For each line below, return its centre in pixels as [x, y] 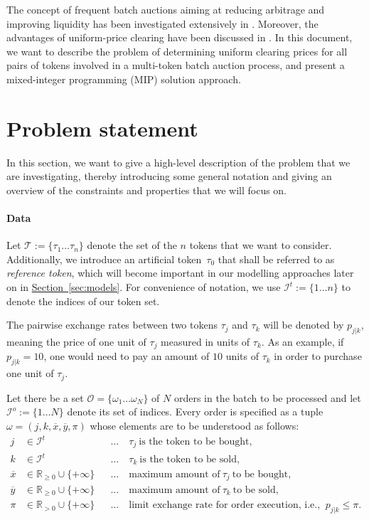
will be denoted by [304, 325]
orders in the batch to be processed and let [267, 397]
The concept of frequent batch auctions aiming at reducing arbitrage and [166, 9]
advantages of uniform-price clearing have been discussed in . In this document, [180, 37]
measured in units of [205, 342]
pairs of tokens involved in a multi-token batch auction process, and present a [176, 65]
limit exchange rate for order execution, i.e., [225, 505]
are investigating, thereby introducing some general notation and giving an [169, 176]
